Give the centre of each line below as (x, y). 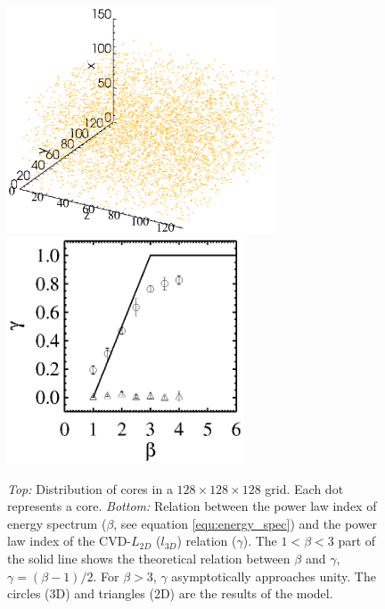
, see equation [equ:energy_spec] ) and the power (246, 523)
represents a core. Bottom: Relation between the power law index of (192, 506)
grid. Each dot (304, 488)
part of (357, 541)
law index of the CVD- (70, 541)
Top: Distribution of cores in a (90, 488)
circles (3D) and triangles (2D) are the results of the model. (170, 593)
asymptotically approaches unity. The (274, 576)
